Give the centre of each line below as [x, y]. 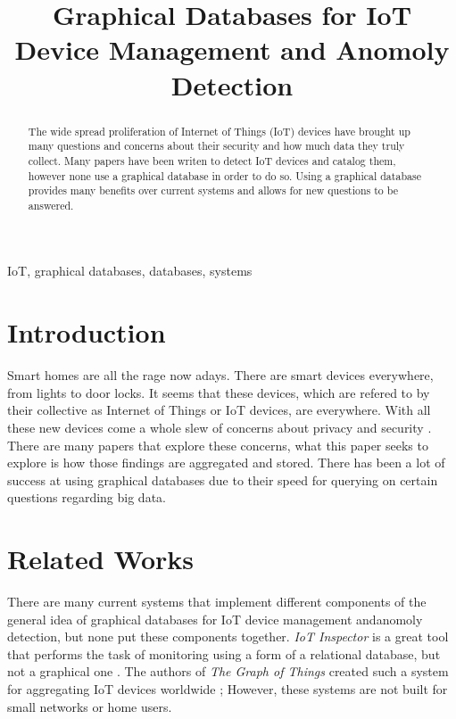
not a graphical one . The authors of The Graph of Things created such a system [228, 671]
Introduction [87, 332]
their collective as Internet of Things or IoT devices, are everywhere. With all [219, 410]
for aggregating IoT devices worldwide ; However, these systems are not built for [228, 689]
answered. [51, 205]
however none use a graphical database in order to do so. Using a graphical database [224, 175]
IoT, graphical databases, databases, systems [130, 271]
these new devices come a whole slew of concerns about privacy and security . [220, 427]
